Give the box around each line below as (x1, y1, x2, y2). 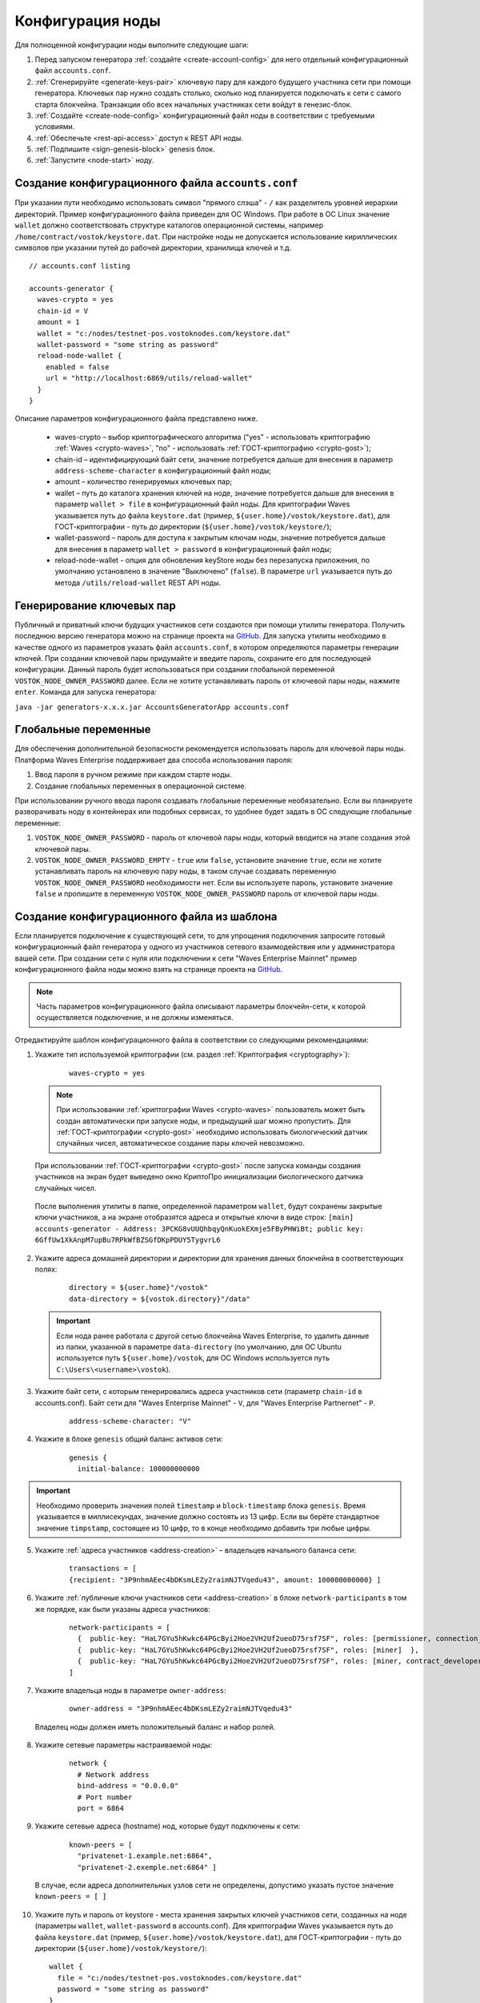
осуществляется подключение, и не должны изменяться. (36, 1013, 234, 1022)
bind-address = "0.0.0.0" (77, 1781, 179, 1791)
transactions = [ (69, 1564, 137, 1574)
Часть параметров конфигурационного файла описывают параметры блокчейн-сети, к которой (36, 1001, 366, 1011)
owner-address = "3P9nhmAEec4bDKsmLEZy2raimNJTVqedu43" (69, 1704, 293, 1714)
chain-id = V (37, 306, 89, 316)
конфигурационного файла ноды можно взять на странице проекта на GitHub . (14, 965, 283, 974)
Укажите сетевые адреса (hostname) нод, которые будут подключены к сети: (34, 1821, 301, 1831)
